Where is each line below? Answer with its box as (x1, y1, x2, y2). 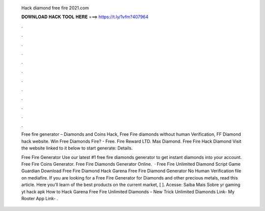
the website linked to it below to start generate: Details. (21, 145, 133, 151)
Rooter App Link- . (21, 195, 58, 201)
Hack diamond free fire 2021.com (21, 5, 89, 11)
